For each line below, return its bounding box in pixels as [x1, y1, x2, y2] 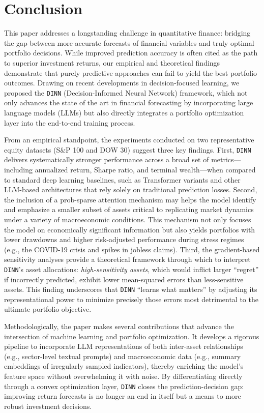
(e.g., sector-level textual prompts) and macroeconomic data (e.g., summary [4, 350, 241, 361]
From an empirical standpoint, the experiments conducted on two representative [4, 134, 254, 145]
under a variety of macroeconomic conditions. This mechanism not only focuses [4, 214, 251, 224]
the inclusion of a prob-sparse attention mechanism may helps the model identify [4, 194, 256, 204]
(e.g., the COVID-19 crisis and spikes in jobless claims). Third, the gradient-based [4, 244, 260, 254]
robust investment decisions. [4, 400, 92, 411]
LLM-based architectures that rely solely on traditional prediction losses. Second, [4, 184, 257, 195]
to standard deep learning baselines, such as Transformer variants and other [4, 174, 241, 185]
